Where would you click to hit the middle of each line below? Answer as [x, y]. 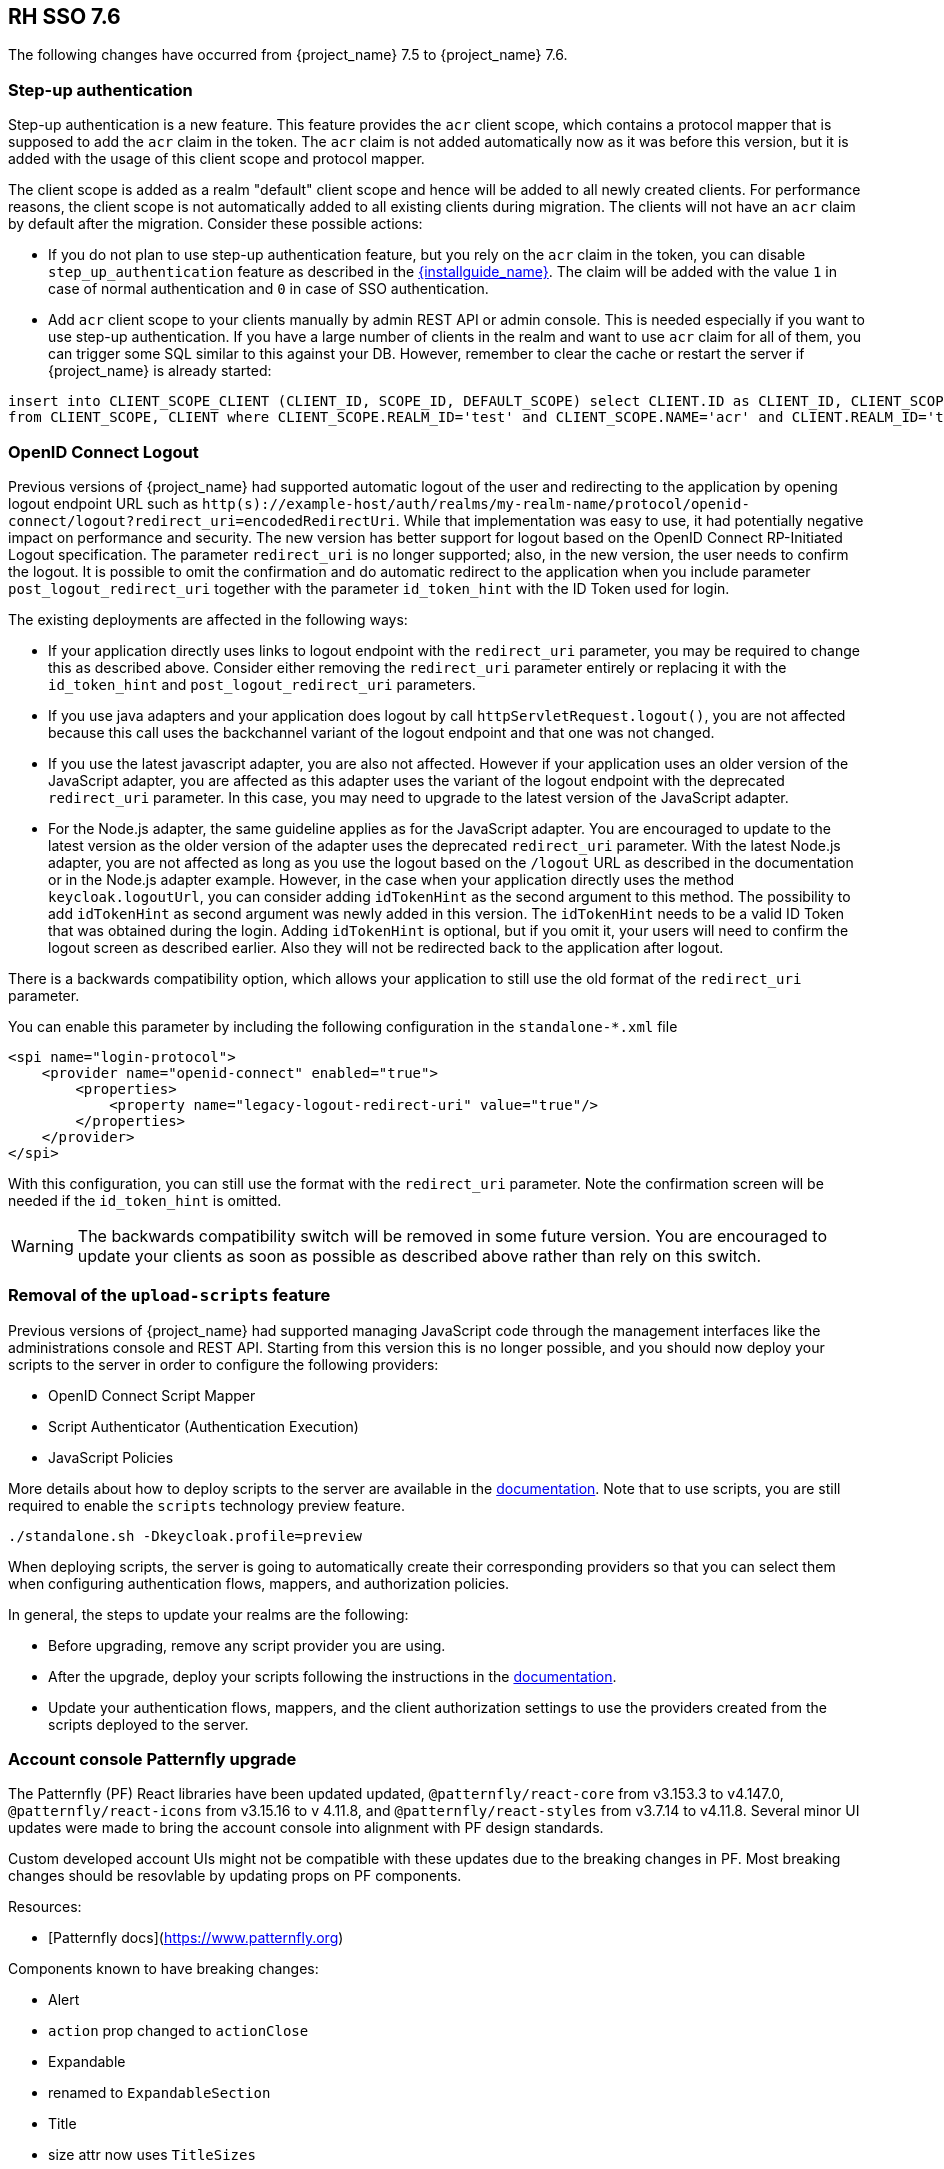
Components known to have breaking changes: [163, 1969]
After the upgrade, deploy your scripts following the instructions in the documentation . [332, 1676]
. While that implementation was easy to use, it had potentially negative [629, 520]
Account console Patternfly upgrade [152, 1759]
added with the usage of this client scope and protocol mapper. [216, 159]
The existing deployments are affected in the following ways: [208, 619]
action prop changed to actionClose [178, 2031]
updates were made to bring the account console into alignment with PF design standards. [306, 1828]
